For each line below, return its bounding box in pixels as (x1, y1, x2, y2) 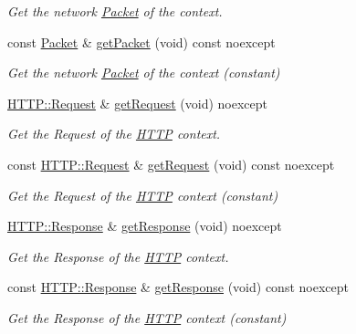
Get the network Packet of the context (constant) (7, 63, 280, 82)
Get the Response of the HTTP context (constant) (7, 308, 287, 327)
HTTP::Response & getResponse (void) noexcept (7, 216, 282, 235)
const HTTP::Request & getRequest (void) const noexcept (7, 154, 335, 173)
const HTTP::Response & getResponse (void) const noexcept (7, 277, 349, 297)
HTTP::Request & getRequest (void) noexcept (7, 93, 268, 112)
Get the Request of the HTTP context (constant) (7, 185, 278, 204)
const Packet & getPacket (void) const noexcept (7, 32, 276, 51)
